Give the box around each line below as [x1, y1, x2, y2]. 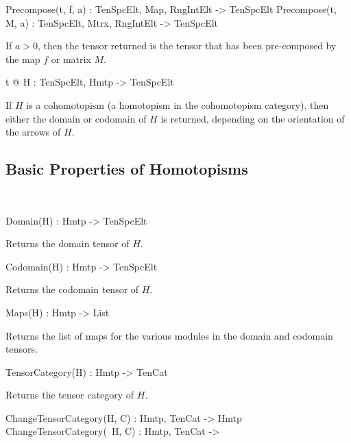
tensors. [5, 342, 38, 356]
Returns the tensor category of [5, 388, 134, 402]
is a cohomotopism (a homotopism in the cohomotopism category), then [26, 97, 329, 112]
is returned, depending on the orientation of [160, 111, 345, 125]
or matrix [51, 51, 91, 66]
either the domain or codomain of [5, 111, 147, 125]
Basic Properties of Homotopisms [5, 158, 248, 179]
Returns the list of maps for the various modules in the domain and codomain [5, 328, 333, 342]
